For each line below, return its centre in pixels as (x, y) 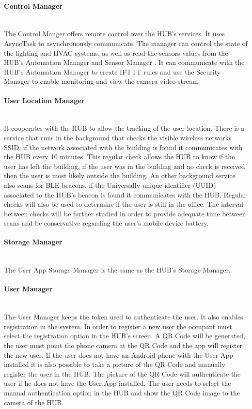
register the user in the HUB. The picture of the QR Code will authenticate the (122, 373)
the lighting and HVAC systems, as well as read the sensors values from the (116, 53)
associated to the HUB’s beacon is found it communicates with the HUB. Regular (126, 194)
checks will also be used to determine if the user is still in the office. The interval (124, 204)
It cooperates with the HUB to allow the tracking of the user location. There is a (124, 128)
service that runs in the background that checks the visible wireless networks (118, 137)
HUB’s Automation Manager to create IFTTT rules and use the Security (112, 71)
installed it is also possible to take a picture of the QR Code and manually (115, 364)
